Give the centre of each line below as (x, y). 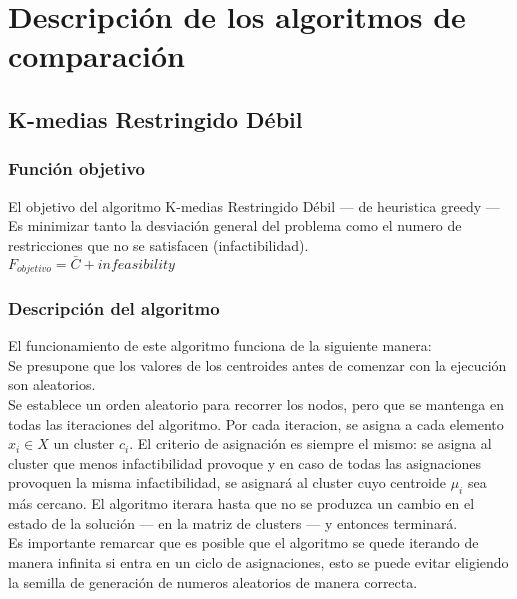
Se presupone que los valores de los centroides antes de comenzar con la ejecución (257, 364)
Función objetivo (76, 168)
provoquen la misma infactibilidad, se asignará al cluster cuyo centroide (227, 482)
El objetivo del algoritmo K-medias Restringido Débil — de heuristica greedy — (254, 205)
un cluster (84, 443)
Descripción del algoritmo (114, 307)
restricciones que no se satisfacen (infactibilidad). (158, 244)
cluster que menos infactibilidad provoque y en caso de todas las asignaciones (245, 462)
